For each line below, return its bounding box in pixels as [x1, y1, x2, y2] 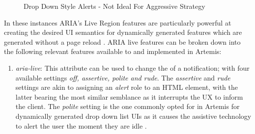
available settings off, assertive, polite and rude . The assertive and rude [15, 72, 230, 82]
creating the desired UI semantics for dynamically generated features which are [4, 27, 242, 37]
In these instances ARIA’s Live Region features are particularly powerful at [4, 17, 231, 27]
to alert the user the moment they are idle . [15, 120, 147, 131]
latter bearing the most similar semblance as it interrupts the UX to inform [15, 91, 243, 102]
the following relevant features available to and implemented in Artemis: [4, 46, 222, 56]
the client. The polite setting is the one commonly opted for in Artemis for [15, 101, 240, 111]
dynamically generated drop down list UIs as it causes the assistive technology [15, 110, 252, 121]
